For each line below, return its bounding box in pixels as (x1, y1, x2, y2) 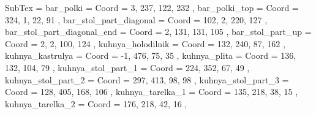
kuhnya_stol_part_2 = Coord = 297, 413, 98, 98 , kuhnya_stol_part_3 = (5, 73, 289, 86)
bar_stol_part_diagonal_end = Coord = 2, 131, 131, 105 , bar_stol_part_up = (5, 25, 312, 38)
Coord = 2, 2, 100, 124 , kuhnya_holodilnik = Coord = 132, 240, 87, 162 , (5, 37, 285, 50)
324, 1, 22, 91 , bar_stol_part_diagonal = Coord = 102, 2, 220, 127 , (5, 13, 268, 26)
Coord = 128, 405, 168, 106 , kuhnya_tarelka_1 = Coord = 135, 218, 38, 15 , (5, 85, 298, 98)
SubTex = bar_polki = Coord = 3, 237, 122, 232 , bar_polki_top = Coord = (5, 1, 299, 13)
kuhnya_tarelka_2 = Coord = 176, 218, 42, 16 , (5, 97, 187, 110)
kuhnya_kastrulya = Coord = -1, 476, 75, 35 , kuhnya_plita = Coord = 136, (5, 49, 296, 62)
